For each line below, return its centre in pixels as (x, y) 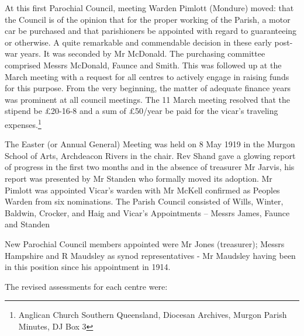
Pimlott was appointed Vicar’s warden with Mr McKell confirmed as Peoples (142, 190)
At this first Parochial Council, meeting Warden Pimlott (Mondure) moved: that (149, 8)
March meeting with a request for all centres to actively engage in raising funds (147, 76)
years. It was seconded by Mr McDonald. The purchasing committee (143, 53)
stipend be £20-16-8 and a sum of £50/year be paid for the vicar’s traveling (141, 111)
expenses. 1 (23, 123)
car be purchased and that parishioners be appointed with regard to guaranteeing (151, 31)
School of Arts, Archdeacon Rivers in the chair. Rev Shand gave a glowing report (150, 155)
